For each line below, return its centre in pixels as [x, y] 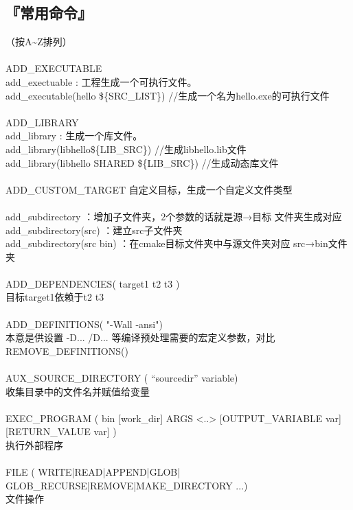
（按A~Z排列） [39, 42]
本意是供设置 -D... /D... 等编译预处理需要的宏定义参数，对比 [140, 337]
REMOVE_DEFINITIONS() [67, 350]
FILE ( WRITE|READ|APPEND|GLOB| [93, 472]
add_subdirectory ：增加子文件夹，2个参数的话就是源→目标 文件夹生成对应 [174, 216]
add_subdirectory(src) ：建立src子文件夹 [94, 230]
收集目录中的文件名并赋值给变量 [78, 391]
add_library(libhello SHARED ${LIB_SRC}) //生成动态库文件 [142, 162]
